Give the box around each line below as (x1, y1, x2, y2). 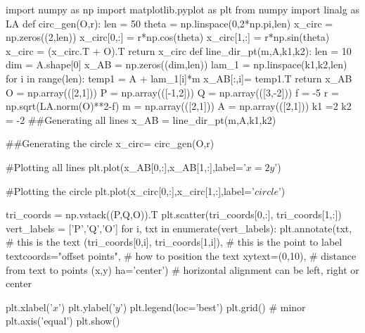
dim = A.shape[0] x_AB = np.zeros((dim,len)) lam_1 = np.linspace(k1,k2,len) (6, 57, 347, 72)
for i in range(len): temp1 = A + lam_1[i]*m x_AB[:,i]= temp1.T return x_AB (6, 70, 352, 85)
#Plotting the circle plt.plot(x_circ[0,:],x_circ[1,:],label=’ (6, 183, 255, 198)
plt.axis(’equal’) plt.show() (6, 313, 120, 328)
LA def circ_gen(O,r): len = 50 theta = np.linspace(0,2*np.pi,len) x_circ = (6, 15, 333, 30)
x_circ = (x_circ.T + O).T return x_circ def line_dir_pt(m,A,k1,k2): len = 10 (6, 43, 352, 58)
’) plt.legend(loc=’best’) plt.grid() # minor (120, 299, 306, 314)
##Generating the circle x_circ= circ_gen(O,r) (6, 136, 214, 151)
